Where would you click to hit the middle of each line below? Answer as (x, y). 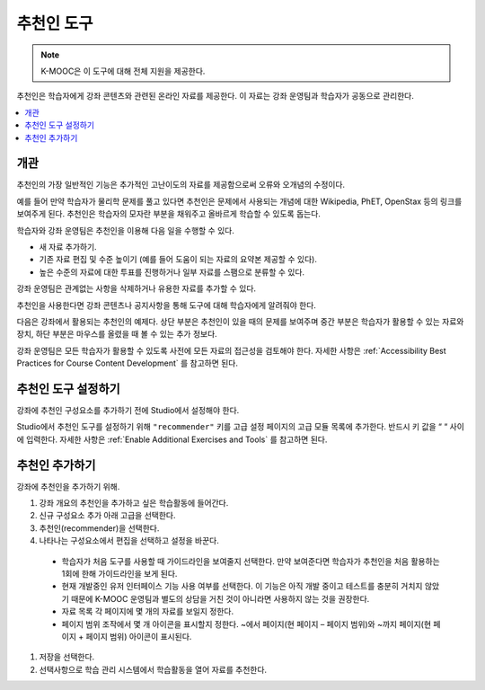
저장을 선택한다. (67, 657)
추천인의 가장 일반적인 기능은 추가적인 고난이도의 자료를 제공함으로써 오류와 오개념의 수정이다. (181, 185)
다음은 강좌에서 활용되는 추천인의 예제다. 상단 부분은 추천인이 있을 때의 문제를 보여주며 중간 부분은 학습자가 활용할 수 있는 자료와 (240, 321)
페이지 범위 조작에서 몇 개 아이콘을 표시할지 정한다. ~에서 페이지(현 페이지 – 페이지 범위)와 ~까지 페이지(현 (246, 624)
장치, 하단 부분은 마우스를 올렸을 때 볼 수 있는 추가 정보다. (117, 334)
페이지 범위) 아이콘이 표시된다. (139, 636)
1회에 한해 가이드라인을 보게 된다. (119, 574)
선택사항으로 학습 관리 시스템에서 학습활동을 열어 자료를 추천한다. (153, 669)
